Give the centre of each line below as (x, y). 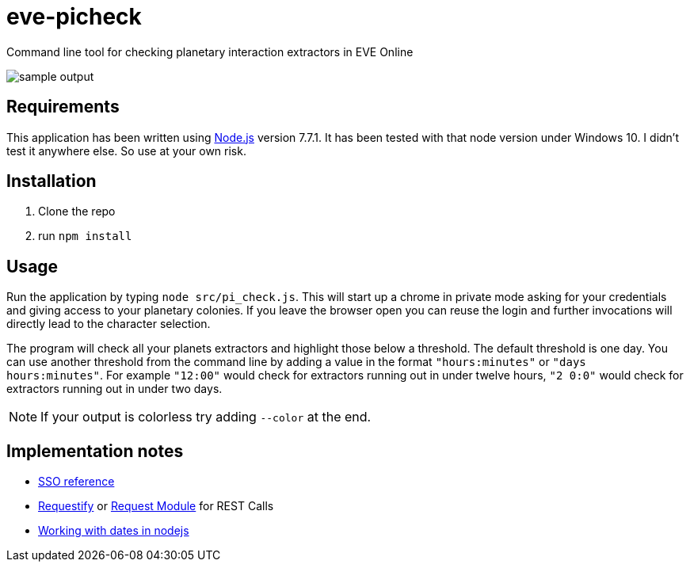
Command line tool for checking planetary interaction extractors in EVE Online (210, 51)
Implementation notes (95, 451)
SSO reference (76, 482)
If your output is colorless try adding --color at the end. (206, 417)
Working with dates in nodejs (114, 531)
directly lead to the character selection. (109, 324)
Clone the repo (77, 212)
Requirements (63, 107)
